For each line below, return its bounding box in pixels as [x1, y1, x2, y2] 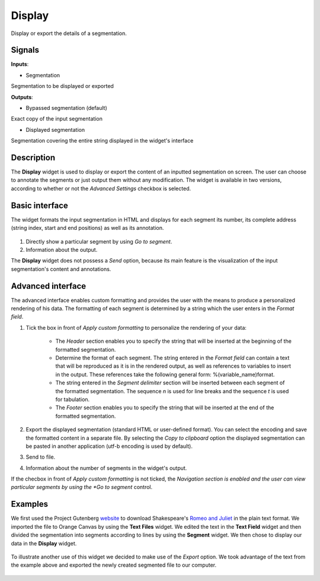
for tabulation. [55, 396, 90, 403]
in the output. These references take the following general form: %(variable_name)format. [55, 371, 275, 378]
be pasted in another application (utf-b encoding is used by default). [25, 443, 193, 450]
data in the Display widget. [11, 539, 77, 547]
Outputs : [11, 93, 34, 100]
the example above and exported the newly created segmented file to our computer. [11, 561, 216, 569]
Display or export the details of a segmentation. [11, 30, 127, 37]
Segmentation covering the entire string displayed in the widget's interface [11, 137, 194, 144]
